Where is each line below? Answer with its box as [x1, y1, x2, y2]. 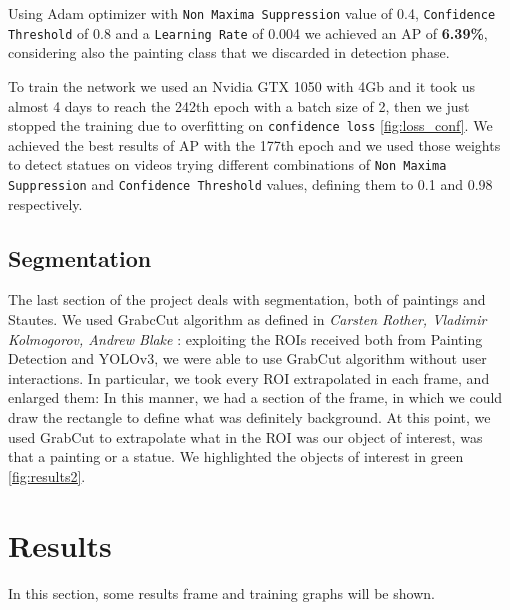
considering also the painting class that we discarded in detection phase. [8, 42, 450, 63]
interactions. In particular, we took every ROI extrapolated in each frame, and [8, 367, 490, 388]
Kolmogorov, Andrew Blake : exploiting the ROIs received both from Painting [8, 328, 483, 349]
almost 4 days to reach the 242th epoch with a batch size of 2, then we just [8, 95, 470, 116]
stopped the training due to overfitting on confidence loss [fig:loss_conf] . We [8, 115, 493, 136]
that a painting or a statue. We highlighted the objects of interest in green [8, 446, 464, 467]
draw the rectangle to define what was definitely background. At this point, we [8, 407, 491, 428]
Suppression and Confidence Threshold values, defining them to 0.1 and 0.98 [8, 174, 493, 194]
